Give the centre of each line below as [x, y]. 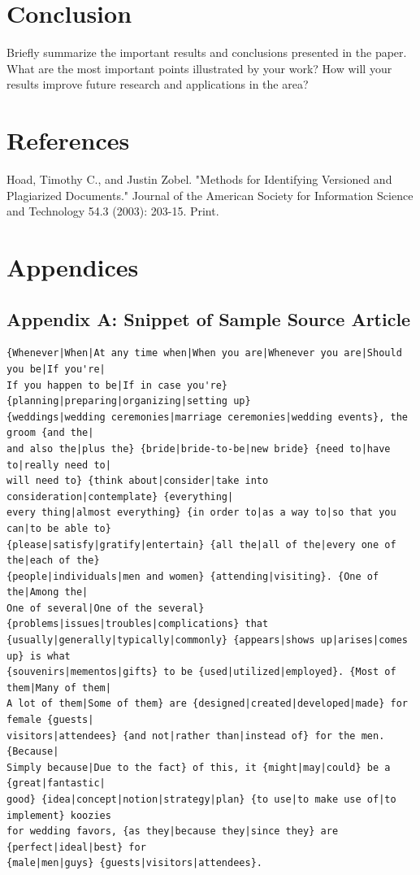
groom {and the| [50, 433]
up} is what [39, 656]
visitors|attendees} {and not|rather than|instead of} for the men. [196, 736]
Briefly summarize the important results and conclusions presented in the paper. [207, 52]
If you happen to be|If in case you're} [117, 385]
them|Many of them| [59, 688]
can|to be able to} [59, 528]
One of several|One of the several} [106, 608]
